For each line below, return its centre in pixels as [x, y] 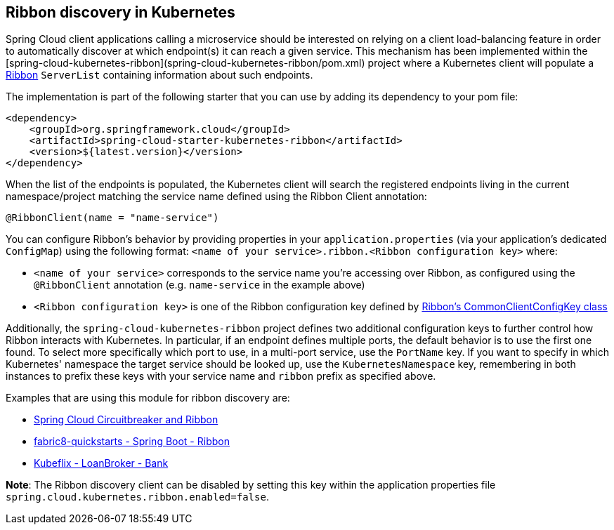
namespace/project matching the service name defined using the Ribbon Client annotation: [216, 197]
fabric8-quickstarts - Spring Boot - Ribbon [132, 442]
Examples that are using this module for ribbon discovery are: [148, 398]
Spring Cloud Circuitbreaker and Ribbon [126, 420]
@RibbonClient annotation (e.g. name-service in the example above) [200, 285]
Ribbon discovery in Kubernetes [120, 12]
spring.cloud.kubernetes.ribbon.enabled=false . [137, 497]
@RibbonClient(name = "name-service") [112, 218]
